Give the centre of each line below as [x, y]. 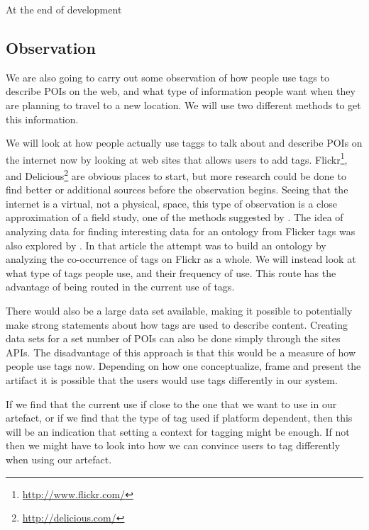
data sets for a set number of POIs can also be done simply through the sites [173, 338]
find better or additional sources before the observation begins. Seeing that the [177, 190]
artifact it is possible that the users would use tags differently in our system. [172, 379]
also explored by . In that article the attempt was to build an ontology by [166, 245]
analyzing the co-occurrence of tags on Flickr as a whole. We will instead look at [181, 259]
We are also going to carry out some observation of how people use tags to [167, 77]
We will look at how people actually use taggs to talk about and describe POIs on [184, 143]
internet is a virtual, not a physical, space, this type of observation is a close [171, 203]
